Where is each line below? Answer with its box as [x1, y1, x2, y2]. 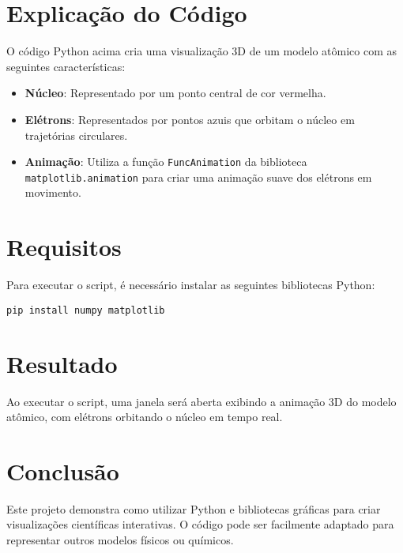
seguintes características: [6, 58, 126, 74]
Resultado [6, 347, 118, 379]
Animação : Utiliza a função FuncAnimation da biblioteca [24, 153, 307, 170]
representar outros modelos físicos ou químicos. [6, 532, 234, 547]
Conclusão [6, 454, 119, 487]
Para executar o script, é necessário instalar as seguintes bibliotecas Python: [6, 276, 375, 293]
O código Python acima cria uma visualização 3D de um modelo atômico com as [6, 43, 397, 59]
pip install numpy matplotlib [6, 304, 165, 316]
